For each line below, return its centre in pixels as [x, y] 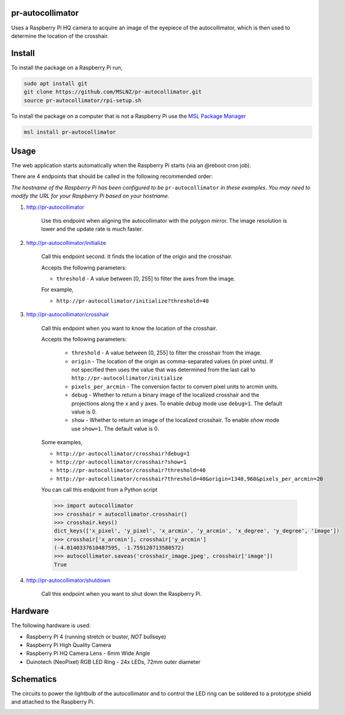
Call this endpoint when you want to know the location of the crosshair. [129, 328]
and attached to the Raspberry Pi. [53, 702]
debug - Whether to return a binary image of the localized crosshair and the [165, 395]
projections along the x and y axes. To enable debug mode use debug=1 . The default [177, 403]
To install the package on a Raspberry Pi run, [67, 67]
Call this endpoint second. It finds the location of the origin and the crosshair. [137, 256]
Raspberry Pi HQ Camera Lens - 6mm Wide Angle [88, 654]
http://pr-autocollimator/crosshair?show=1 [121, 462]
